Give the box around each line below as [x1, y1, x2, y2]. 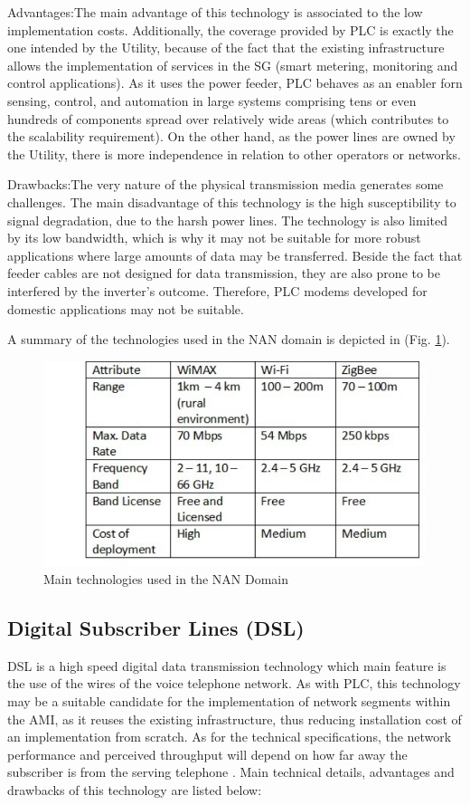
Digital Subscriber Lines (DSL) [7, 614, 305, 642]
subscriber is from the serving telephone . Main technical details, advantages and [7, 762, 455, 781]
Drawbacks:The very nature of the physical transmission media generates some [7, 175, 444, 194]
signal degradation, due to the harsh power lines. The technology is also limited [7, 210, 448, 229]
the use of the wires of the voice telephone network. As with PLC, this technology [7, 674, 461, 693]
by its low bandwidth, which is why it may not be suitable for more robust [7, 228, 421, 247]
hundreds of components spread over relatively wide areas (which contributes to [7, 109, 449, 128]
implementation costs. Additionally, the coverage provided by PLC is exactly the [7, 20, 454, 39]
